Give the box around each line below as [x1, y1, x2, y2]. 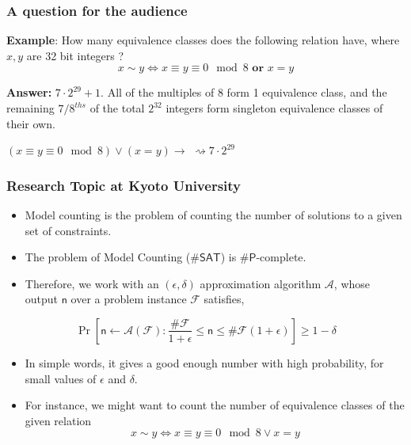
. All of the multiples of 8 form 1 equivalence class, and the [101, 84, 387, 101]
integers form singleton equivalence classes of [166, 100, 383, 116]
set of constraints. [25, 222, 112, 238]
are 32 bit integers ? [26, 47, 124, 63]
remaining [6, 100, 55, 116]
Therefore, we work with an [25, 275, 159, 291]
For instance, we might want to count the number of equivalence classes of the [25, 397, 405, 413]
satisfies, [204, 291, 245, 307]
